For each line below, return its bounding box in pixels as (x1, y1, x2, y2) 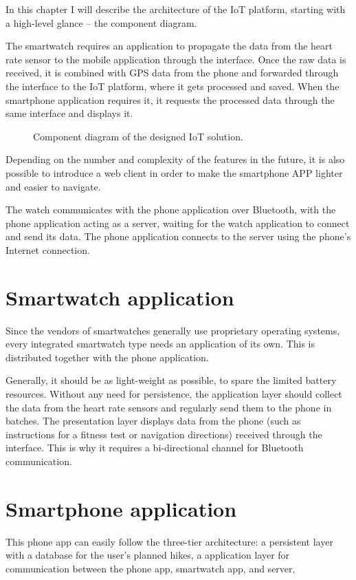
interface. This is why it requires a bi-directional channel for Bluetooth (5, 440, 304, 455)
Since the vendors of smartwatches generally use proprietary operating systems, (5, 323, 340, 337)
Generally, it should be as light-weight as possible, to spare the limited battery (5, 373, 337, 387)
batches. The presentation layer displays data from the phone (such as (5, 413, 301, 428)
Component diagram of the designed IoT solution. (33, 129, 243, 143)
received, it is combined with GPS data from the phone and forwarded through (5, 65, 339, 80)
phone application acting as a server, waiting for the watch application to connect (5, 215, 350, 230)
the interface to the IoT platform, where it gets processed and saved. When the (5, 78, 340, 93)
